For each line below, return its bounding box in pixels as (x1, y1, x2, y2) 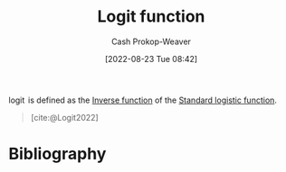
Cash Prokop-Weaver (110, 36, 192, 47)
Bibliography (8, 144, 107, 164)
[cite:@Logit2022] (30, 112, 99, 122)
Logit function (97, 6, 205, 27)
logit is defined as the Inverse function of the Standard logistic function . (8, 95, 278, 105)
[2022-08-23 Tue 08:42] (104, 53, 198, 64)
